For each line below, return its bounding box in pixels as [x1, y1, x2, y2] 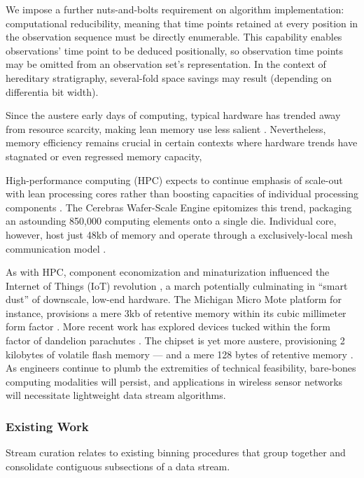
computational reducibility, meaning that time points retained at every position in [6, 15, 358, 30]
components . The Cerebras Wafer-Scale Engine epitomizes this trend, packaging [6, 199, 352, 214]
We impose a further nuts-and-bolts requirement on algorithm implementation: [6, 2, 344, 16]
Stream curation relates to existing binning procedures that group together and [6, 445, 346, 460]
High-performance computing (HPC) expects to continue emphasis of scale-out [6, 172, 343, 187]
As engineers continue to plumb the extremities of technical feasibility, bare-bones [6, 360, 356, 375]
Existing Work [6, 417, 89, 435]
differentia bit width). [6, 84, 99, 99]
